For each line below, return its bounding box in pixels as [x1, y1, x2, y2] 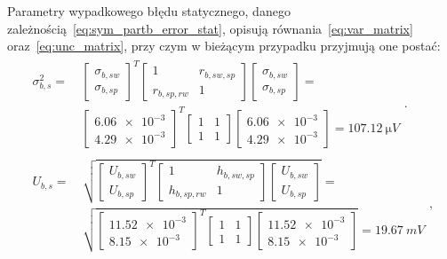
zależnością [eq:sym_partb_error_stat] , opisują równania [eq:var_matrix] [7, 19, 413, 37]
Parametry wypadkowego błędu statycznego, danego [7, 2, 291, 20]
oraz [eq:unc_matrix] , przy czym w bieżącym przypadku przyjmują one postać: [7, 36, 441, 55]
